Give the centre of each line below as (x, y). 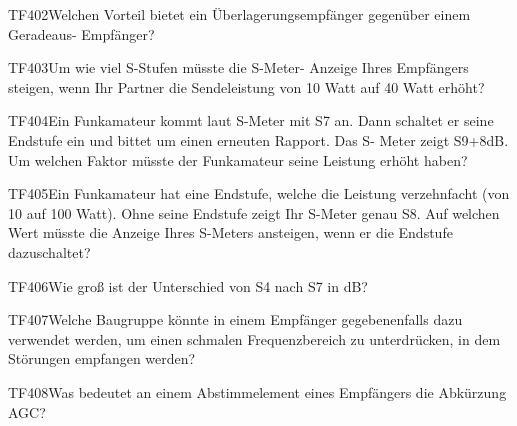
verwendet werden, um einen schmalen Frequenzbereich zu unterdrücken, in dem (254, 338)
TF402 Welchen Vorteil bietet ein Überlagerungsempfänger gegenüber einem (239, 14)
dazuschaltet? (49, 251)
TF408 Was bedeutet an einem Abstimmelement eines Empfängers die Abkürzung (257, 391)
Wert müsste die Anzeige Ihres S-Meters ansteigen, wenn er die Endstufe (230, 232)
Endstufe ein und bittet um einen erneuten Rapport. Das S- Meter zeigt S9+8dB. (258, 139)
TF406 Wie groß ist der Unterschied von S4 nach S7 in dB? (188, 285)
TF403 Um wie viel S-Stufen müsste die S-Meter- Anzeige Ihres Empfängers (238, 67)
